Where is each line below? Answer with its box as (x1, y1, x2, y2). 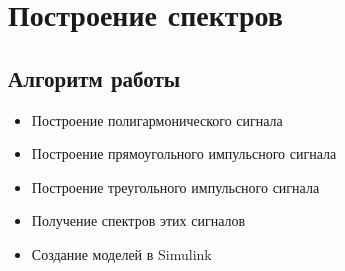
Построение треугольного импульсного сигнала (31, 176, 320, 197)
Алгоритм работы (8, 62, 181, 93)
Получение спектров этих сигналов (31, 210, 246, 231)
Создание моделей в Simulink (31, 243, 212, 264)
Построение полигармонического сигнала (31, 109, 283, 130)
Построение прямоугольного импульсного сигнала (31, 143, 337, 164)
